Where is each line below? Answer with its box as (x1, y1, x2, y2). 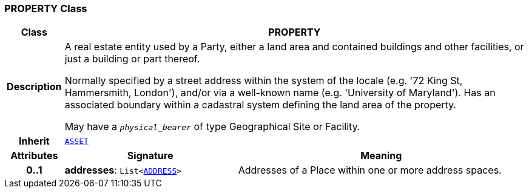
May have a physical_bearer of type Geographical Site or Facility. (64, 120, 360, 133)
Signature (127, 149, 174, 162)
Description (7, 80, 62, 93)
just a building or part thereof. (64, 53, 200, 65)
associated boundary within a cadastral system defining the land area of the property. (64, 99, 456, 111)
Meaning (360, 149, 402, 162)
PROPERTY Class (4, 2, 87, 15)
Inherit (18, 135, 50, 148)
